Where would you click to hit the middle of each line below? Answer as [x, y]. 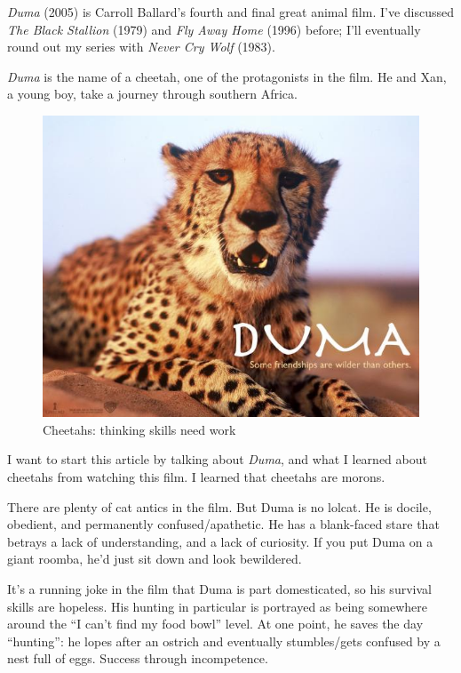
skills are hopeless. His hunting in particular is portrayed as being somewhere [217, 606]
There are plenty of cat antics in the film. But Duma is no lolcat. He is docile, [219, 506]
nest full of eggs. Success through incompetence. [138, 658]
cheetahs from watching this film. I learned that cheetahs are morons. [196, 476]
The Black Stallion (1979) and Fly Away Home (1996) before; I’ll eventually [214, 29]
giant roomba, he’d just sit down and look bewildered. [155, 559]
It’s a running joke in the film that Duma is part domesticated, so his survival [219, 588]
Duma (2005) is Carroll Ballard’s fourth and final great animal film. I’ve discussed [230, 12]
